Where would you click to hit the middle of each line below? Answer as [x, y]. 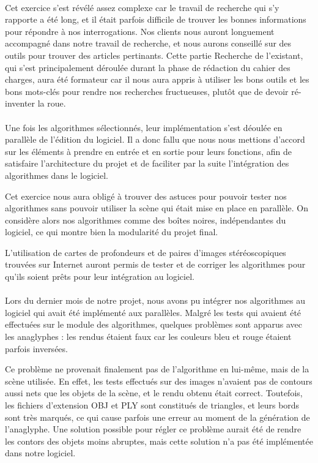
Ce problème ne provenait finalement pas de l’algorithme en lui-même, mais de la [157, 369]
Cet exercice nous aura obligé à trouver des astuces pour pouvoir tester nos [146, 196]
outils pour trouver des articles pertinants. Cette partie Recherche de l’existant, [154, 55]
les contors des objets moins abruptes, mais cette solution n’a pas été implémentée [159, 441]
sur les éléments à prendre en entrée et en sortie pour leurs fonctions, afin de [148, 151]
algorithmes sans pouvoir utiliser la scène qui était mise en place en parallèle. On [157, 208]
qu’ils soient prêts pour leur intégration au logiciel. [100, 277]
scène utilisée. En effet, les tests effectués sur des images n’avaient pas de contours [159, 381]
